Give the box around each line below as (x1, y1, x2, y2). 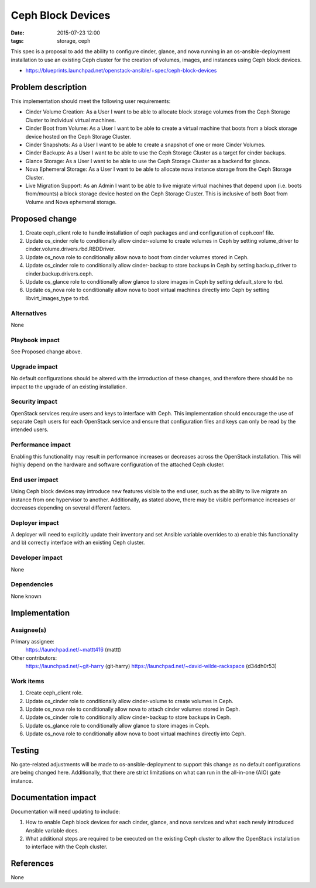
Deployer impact (11, 518, 59, 526)
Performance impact (11, 440, 71, 449)
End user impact (11, 476, 59, 484)
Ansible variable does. (25, 827, 79, 834)
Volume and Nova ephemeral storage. (25, 198, 117, 205)
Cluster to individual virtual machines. (25, 116, 116, 123)
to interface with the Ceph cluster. (25, 843, 108, 851)
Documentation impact (11, 793, 97, 803)
